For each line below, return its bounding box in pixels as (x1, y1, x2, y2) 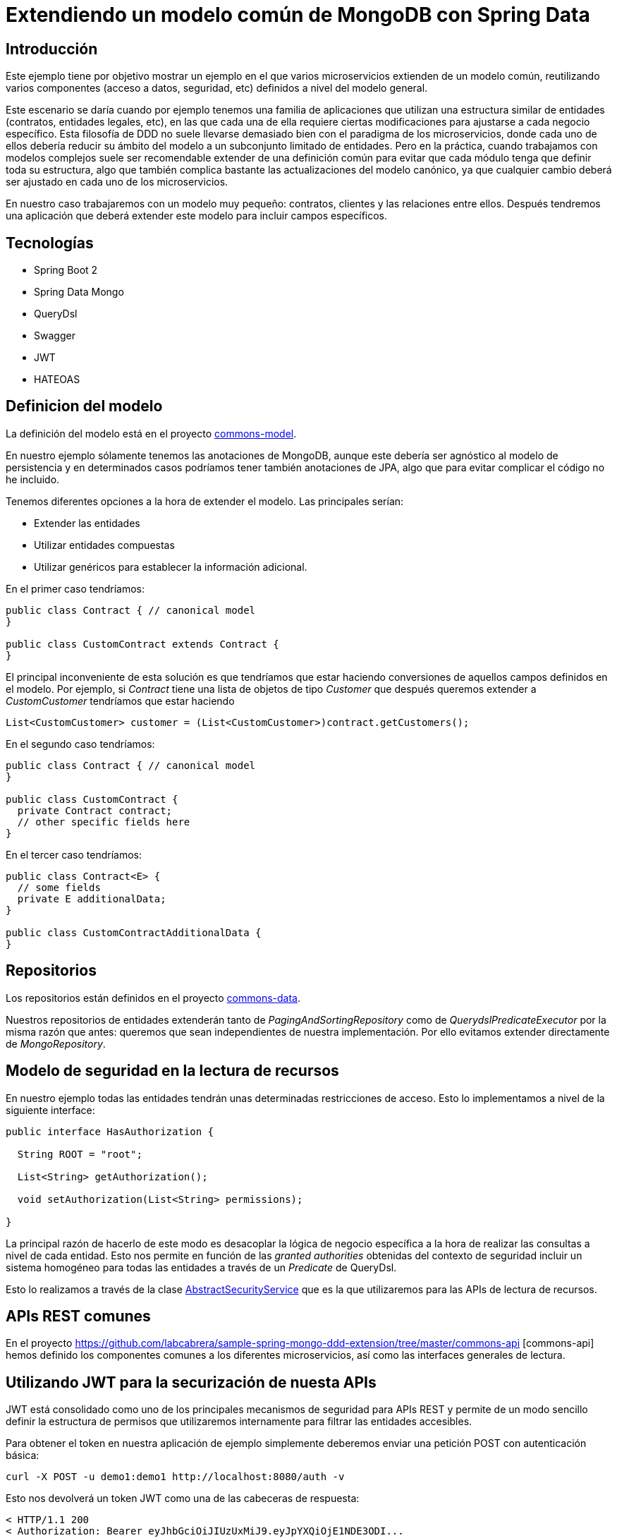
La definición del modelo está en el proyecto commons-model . (6, 427, 297, 440)
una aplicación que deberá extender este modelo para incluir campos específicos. (6, 210, 388, 222)
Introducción (6, 40, 98, 58)
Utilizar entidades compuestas (34, 538, 175, 551)
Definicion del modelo (6, 397, 163, 416)
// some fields (17, 881, 101, 893)
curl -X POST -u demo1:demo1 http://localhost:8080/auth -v (6, 1471, 345, 1483)
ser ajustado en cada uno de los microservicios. (6, 176, 228, 188)
